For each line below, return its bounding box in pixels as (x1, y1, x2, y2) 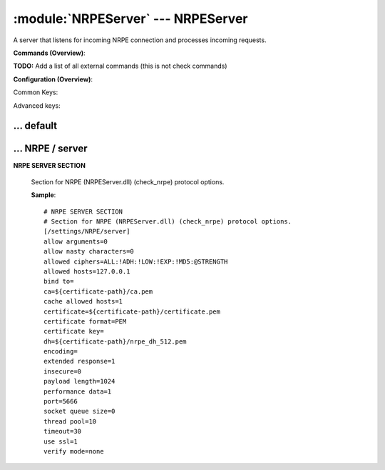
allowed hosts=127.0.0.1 (43, 267, 130, 275)
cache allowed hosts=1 (43, 297, 123, 306)
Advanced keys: (13, 101, 61, 110)
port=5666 (43, 397, 78, 406)
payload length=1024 (43, 377, 115, 386)
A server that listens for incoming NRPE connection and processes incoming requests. (13, 36, 267, 44)
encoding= (43, 347, 78, 356)
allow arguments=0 (43, 237, 108, 246)
